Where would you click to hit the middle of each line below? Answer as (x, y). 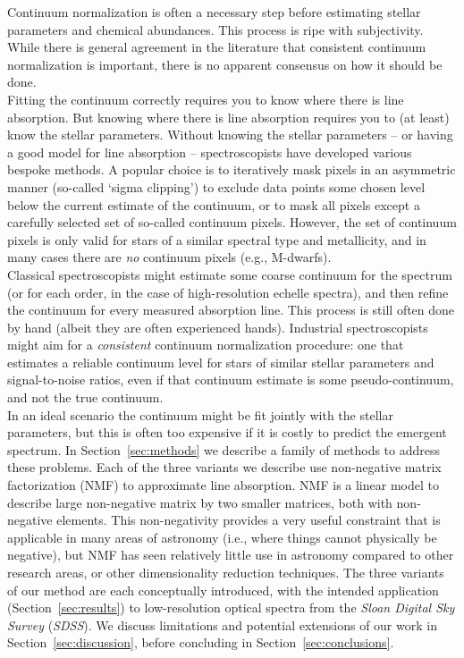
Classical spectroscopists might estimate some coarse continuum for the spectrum (230, 274)
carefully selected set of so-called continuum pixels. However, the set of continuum (232, 222)
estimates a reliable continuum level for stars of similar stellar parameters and (221, 362)
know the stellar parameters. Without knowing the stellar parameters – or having (230, 135)
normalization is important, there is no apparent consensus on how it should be (225, 64)
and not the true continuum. (85, 397)
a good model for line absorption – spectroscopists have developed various (210, 152)
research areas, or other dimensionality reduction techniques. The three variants (226, 572)
